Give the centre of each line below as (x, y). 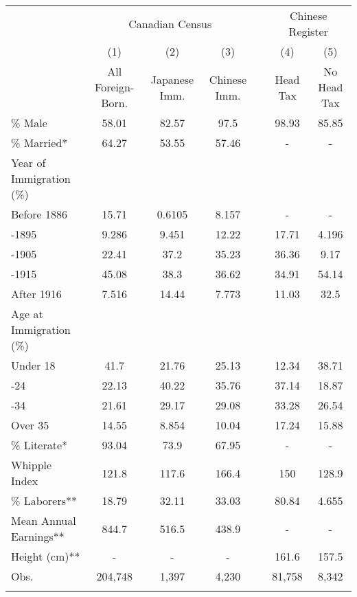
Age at (27, 314)
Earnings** (38, 536)
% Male (29, 123)
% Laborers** (44, 500)
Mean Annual (44, 520)
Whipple (32, 465)
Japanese (172, 79)
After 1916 (36, 294)
